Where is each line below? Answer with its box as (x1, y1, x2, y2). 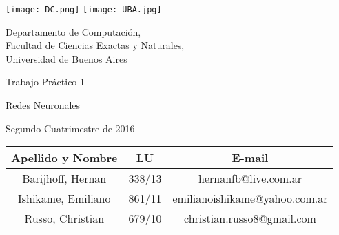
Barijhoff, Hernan (22, 170, 107, 187)
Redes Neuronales (6, 98, 81, 112)
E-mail (232, 150, 269, 166)
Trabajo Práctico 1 (6, 74, 85, 89)
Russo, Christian (24, 210, 105, 227)
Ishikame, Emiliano (17, 190, 111, 207)
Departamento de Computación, (6, 24, 141, 39)
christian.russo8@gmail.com (184, 210, 316, 227)
